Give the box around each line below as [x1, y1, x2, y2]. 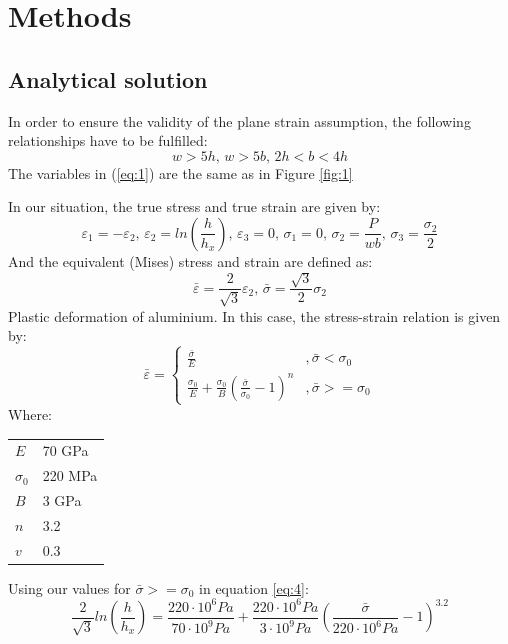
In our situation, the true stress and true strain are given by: [8, 196, 381, 217]
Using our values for [8, 577, 131, 598]
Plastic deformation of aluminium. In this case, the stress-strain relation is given [8, 305, 501, 326]
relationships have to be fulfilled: [8, 130, 208, 151]
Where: [8, 403, 52, 424]
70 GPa [42, 440, 89, 461]
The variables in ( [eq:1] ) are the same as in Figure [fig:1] [8, 162, 353, 183]
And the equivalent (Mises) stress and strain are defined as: [8, 250, 373, 271]
